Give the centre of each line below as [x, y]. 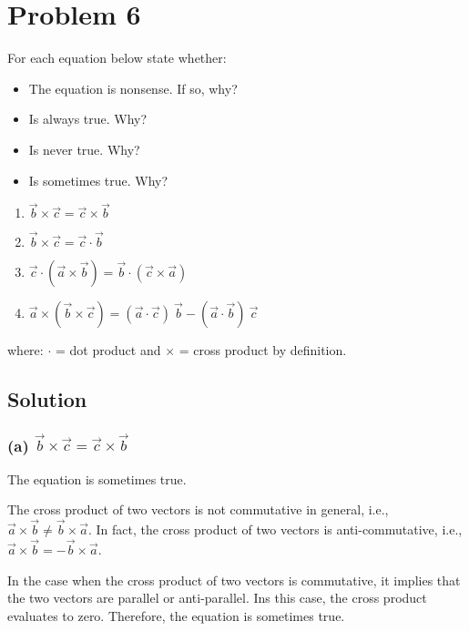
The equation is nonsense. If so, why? [133, 88]
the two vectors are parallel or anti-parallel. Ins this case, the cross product [217, 598]
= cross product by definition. [263, 349]
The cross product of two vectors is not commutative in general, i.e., [198, 509]
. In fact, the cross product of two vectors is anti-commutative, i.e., [275, 529]
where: [25, 349]
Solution [47, 398]
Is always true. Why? [88, 119]
